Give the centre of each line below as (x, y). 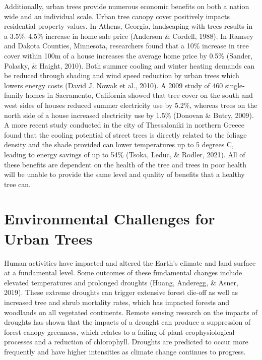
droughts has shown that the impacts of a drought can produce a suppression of (127, 322)
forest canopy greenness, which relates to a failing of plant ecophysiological (119, 332)
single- (235, 85)
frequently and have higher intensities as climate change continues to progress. (125, 351)
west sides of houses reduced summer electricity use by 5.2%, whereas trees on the (131, 105)
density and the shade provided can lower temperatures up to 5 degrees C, (119, 144)
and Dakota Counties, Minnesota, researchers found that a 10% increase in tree (126, 46)
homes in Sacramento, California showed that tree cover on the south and (139, 95)
